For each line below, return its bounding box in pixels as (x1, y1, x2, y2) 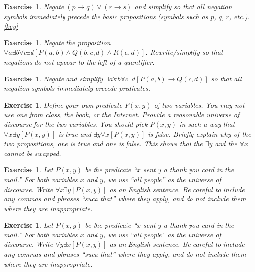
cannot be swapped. (4, 148, 61, 158)
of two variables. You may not (154, 99, 245, 110)
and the (215, 138, 237, 149)
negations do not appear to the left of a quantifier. (4, 56, 155, 67)
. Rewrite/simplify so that (145, 47, 223, 57)
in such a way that (179, 118, 235, 129)
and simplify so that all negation (134, 1, 232, 11)
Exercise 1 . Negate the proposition (4, 37, 111, 47)
